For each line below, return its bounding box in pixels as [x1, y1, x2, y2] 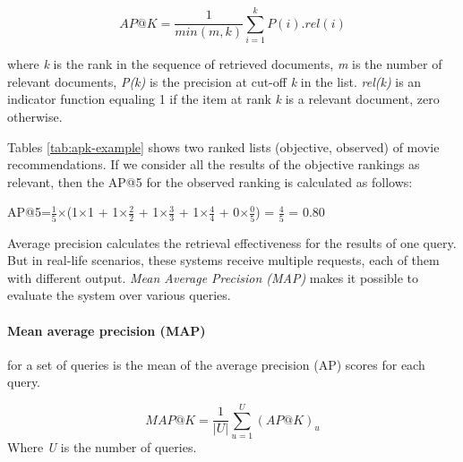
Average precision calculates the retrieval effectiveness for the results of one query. [7, 233, 457, 252]
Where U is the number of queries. [7, 438, 197, 457]
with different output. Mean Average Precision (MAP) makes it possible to [7, 268, 419, 287]
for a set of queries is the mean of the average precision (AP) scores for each [7, 355, 425, 373]
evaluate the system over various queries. [7, 286, 231, 304]
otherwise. [7, 107, 63, 125]
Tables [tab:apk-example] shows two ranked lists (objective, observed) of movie [7, 137, 440, 156]
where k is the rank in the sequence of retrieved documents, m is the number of [7, 55, 442, 73]
